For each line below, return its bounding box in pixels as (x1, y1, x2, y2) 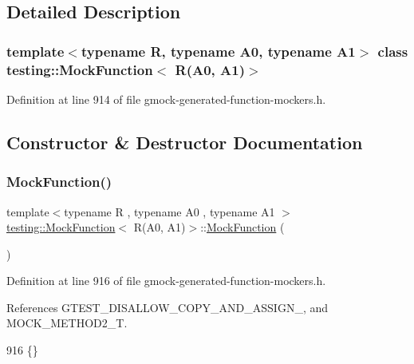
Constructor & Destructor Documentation (6, 129, 363, 154)
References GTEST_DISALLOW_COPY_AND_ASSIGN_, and (6, 299, 329, 315)
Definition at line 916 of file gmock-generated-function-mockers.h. (6, 272, 326, 289)
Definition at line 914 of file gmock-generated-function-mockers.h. (6, 90, 326, 107)
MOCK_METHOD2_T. (6, 315, 128, 331)
